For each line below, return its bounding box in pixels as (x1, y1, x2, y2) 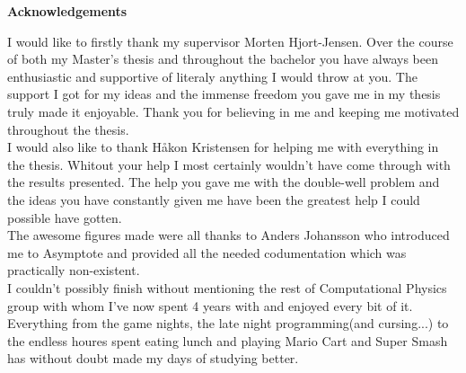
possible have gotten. (7, 208, 122, 226)
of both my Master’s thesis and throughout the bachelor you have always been (7, 49, 439, 68)
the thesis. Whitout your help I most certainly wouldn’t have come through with (7, 155, 451, 173)
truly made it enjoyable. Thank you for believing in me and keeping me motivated (7, 102, 460, 120)
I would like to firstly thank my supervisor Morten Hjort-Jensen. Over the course (7, 31, 453, 50)
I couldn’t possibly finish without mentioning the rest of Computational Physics (7, 278, 447, 297)
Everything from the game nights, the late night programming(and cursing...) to (7, 314, 449, 333)
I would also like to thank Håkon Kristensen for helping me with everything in (7, 138, 439, 156)
